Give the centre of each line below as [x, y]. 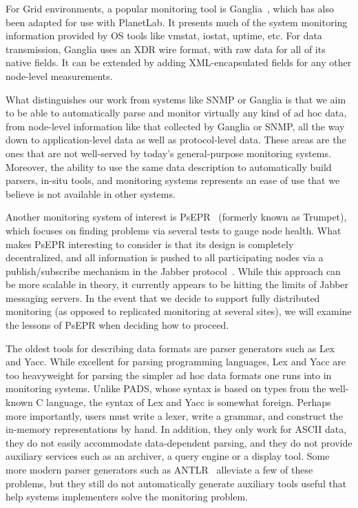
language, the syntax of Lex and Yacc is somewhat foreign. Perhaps [189, 402]
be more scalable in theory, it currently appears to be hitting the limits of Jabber [177, 284]
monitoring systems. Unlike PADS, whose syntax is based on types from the [166, 388]
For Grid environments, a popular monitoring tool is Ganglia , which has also [170, 8]
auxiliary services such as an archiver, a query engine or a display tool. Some [168, 456]
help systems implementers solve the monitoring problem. [127, 497]
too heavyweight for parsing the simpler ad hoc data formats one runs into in [169, 375]
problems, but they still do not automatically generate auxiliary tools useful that [176, 483]
